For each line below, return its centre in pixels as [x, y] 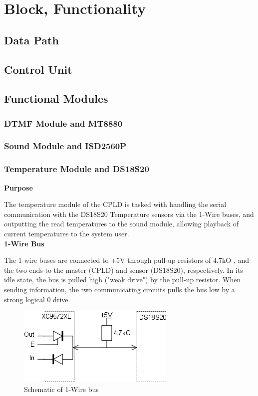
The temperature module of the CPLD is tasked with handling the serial [115, 204]
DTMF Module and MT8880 [63, 123]
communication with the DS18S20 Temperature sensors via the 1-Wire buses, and [129, 214]
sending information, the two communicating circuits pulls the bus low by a [120, 289]
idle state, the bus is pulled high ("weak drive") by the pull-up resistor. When [123, 280]
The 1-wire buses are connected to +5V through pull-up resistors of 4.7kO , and [127, 260]
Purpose [18, 187]
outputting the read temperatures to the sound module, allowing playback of [122, 224]
